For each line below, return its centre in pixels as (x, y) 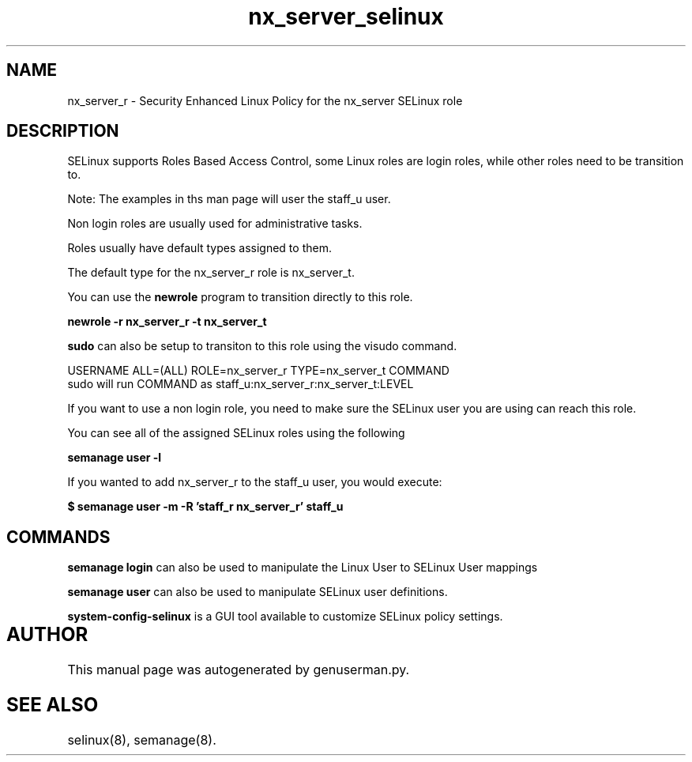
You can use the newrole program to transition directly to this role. (240, 297)
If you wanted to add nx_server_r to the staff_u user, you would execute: (255, 482)
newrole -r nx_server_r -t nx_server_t (167, 322)
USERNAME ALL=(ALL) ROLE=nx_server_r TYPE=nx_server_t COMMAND (258, 371)
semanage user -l (115, 458)
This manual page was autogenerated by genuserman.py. (239, 670)
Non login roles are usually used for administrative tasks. (215, 224)
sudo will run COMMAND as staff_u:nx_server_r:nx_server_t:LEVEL (241, 384)
